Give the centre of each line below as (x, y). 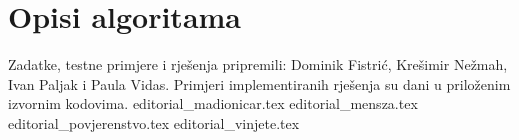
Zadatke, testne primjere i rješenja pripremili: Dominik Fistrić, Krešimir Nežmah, (258, 64)
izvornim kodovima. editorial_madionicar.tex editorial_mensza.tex (213, 103)
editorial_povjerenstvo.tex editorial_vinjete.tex (154, 122)
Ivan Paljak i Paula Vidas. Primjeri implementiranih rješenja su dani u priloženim (259, 83)
